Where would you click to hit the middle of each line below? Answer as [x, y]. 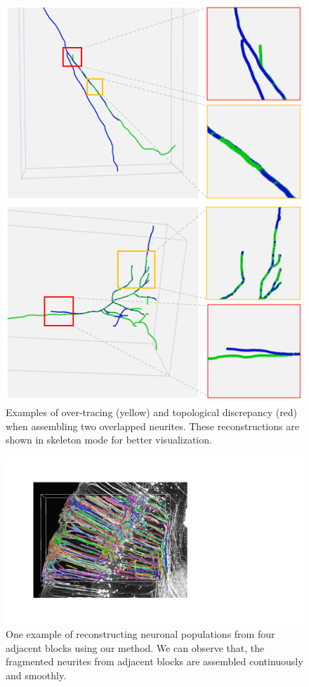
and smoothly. [36, 675]
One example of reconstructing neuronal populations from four [140, 634]
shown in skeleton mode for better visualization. [109, 440]
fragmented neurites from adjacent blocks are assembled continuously [154, 661]
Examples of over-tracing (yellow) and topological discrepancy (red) [152, 412]
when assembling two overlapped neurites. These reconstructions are [152, 426]
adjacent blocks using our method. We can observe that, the [135, 647]
